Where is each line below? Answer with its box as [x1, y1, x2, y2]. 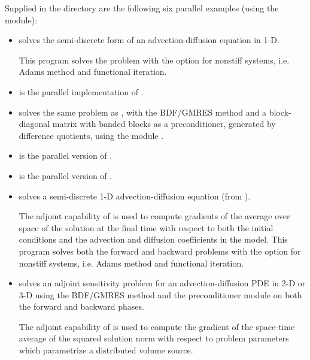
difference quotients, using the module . [19, 129, 164, 141]
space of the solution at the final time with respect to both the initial [19, 221, 273, 234]
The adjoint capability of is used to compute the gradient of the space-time [19, 320, 295, 332]
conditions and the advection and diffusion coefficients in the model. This [19, 233, 288, 246]
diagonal [19, 117, 50, 130]
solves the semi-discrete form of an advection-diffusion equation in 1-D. [19, 34, 279, 46]
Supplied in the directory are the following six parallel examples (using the [5, 2, 279, 14]
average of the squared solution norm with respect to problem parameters [19, 332, 289, 344]
